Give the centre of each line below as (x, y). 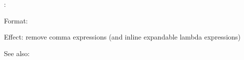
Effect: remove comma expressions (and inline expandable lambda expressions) (122, 37)
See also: (17, 53)
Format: (16, 20)
